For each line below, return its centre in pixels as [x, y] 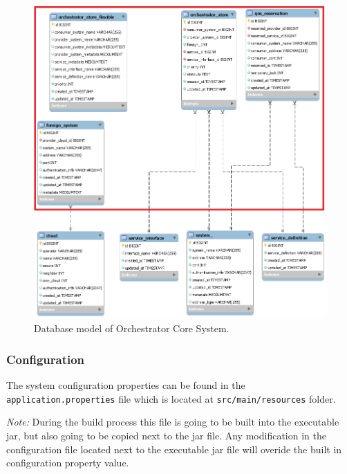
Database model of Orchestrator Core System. [132, 328]
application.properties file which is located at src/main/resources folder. [171, 398]
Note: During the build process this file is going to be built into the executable [173, 422]
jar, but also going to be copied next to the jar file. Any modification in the [166, 435]
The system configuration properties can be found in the [126, 385]
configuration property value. [68, 463]
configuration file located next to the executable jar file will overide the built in [174, 449]
